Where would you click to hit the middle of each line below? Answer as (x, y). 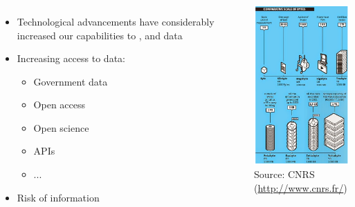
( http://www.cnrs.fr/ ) (300, 187)
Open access (60, 105)
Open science (61, 127)
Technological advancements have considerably (116, 21)
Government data (71, 81)
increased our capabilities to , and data (100, 35)
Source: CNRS (284, 174)
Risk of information (58, 197)
